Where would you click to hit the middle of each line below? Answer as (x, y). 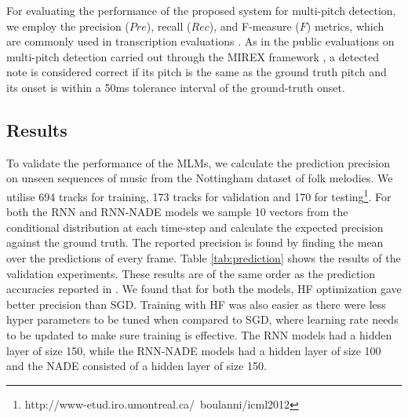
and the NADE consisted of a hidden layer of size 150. (137, 366)
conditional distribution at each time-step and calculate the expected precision (195, 227)
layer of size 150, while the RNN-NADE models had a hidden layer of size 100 (194, 350)
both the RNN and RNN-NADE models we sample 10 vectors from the (177, 212)
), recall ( (169, 26)
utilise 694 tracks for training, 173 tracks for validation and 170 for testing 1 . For (199, 195)
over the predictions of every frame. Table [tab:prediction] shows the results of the (204, 257)
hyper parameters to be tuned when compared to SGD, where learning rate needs (202, 319)
